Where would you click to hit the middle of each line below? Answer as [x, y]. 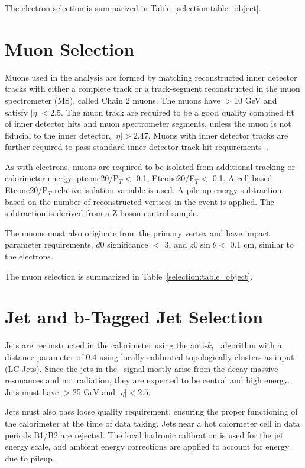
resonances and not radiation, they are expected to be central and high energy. [147, 380]
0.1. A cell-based [242, 178]
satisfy [17, 112]
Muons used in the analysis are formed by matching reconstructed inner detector [151, 77]
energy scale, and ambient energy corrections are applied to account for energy [147, 446]
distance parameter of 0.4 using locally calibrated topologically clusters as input [150, 356]
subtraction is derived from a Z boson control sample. [102, 213]
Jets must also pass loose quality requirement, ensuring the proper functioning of [151, 411]
